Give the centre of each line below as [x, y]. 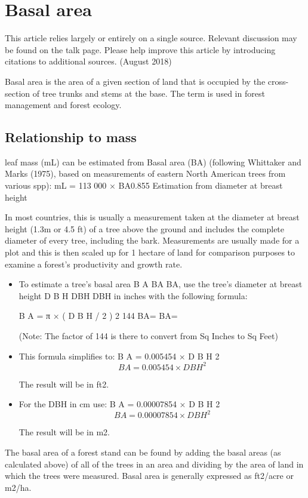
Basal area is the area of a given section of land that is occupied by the [135, 81]
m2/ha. [18, 487]
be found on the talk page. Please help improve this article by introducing [140, 49]
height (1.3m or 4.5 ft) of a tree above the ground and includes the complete [145, 228]
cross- [278, 81]
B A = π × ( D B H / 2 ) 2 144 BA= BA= [98, 316]
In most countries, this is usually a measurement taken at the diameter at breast [152, 217]
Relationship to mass [71, 137]
